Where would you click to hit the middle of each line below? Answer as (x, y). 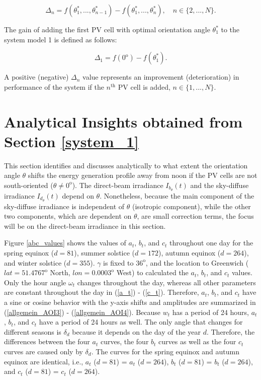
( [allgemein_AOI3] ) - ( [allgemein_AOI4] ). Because (82, 312)
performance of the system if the (54, 86)
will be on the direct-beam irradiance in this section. (85, 226)
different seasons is (33, 331)
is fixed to (118, 262)
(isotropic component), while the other (192, 206)
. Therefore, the (231, 331)
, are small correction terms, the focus (195, 216)
